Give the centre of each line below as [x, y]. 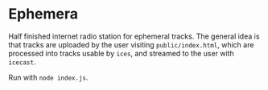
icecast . [22, 62]
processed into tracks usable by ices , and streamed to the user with [122, 53]
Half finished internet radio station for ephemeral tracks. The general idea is [134, 36]
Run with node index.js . [48, 77]
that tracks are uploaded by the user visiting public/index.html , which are [131, 44]
